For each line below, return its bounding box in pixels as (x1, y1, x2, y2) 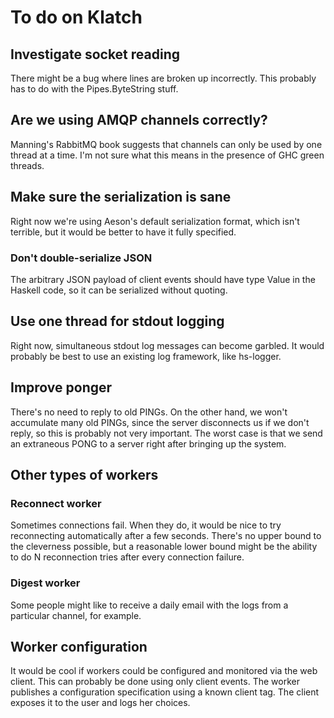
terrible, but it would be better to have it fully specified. (10, 226, 237, 238)
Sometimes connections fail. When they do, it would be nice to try (10, 519, 282, 531)
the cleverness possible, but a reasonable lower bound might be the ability (10, 541, 318, 553)
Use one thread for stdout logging (10, 313, 225, 330)
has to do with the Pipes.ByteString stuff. (10, 83, 179, 95)
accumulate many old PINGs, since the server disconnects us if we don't (10, 416, 310, 428)
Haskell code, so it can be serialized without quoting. (10, 284, 228, 296)
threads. (10, 159, 45, 171)
